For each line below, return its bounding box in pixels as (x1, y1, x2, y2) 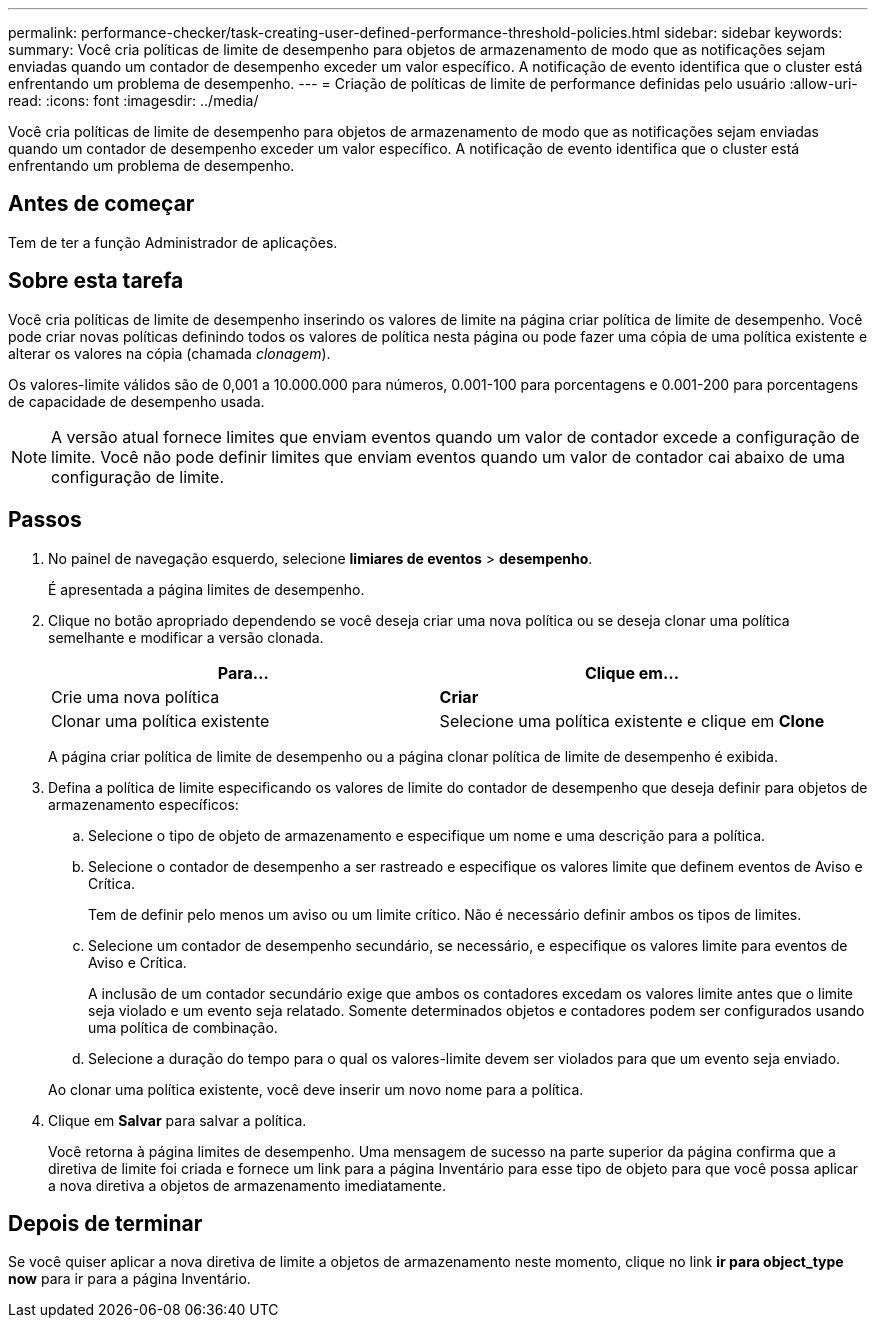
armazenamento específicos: (48, 795, 239, 813)
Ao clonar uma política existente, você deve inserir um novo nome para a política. (48, 1080, 584, 1098)
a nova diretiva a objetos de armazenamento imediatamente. (48, 1176, 446, 1194)
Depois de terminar (8, 1210, 203, 1236)
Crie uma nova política (51, 686, 220, 707)
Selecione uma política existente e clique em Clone (439, 710, 825, 731)
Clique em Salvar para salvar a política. (48, 1111, 307, 1129)
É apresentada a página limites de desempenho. (48, 580, 365, 598)
